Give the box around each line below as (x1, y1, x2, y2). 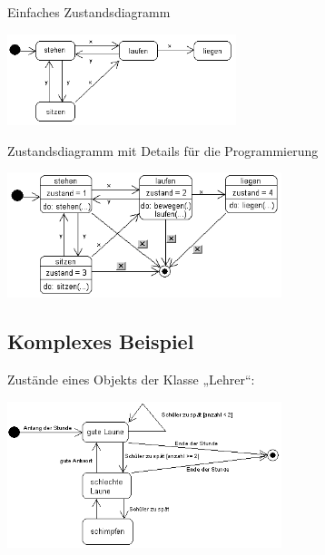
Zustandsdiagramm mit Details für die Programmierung (7, 141, 319, 160)
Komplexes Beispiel (7, 327, 194, 355)
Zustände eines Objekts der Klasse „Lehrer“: (7, 370, 255, 389)
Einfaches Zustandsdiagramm (7, 3, 171, 21)
